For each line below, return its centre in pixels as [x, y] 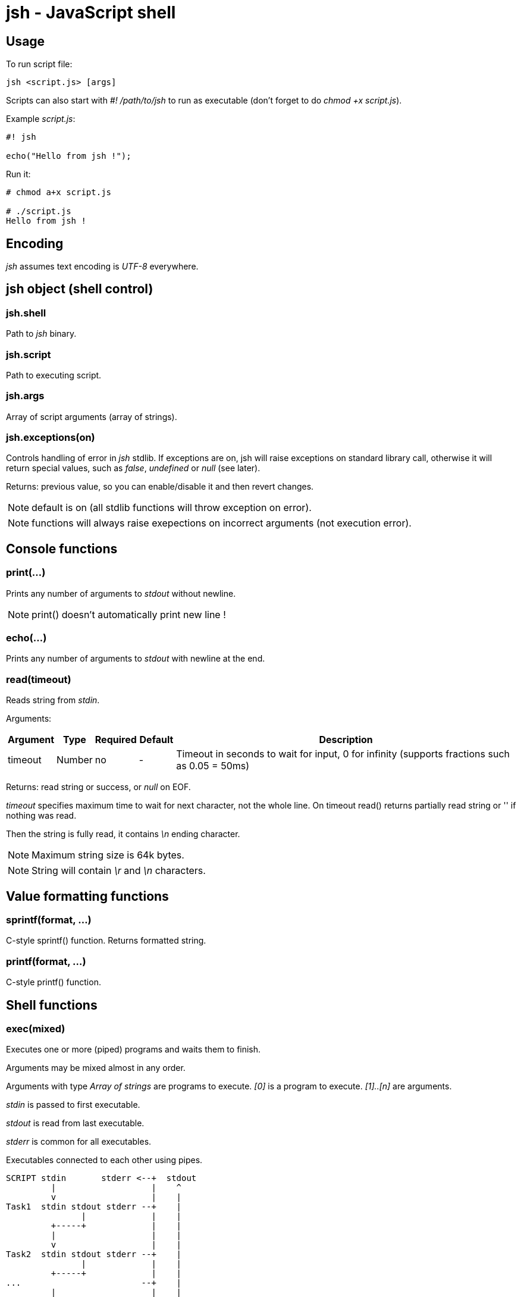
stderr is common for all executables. [79, 1142]
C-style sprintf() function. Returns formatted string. [106, 941]
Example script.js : [41, 119]
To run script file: [39, 64]
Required [116, 740]
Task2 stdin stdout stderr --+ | [94, 1254]
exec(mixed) [36, 1029]
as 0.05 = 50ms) [213, 766]
